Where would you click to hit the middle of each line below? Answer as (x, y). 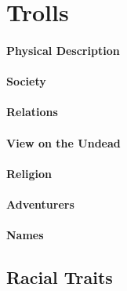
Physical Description (63, 50)
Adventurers (40, 204)
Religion (29, 173)
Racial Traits (60, 277)
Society (26, 81)
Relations (32, 112)
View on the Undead (63, 142)
